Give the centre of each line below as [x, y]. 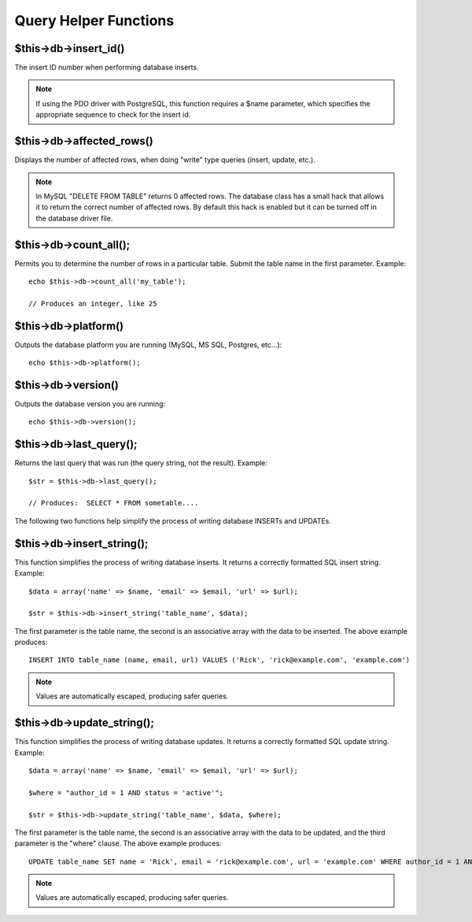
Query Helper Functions [94, 20]
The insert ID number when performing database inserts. [107, 68]
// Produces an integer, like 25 [93, 304]
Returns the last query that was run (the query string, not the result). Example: [141, 463]
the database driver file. [74, 218]
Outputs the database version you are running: [90, 404]
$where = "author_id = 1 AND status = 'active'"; [126, 792]
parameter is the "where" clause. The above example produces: [118, 843]
